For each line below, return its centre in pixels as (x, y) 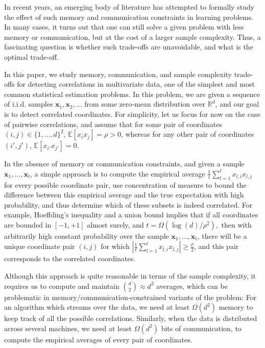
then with (236, 224)
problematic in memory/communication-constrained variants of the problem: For (130, 297)
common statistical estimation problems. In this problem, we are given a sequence (132, 94)
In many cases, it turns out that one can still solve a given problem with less (124, 27)
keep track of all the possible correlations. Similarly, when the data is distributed (131, 318)
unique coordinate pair (40, 246)
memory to (236, 307)
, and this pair (216, 246)
